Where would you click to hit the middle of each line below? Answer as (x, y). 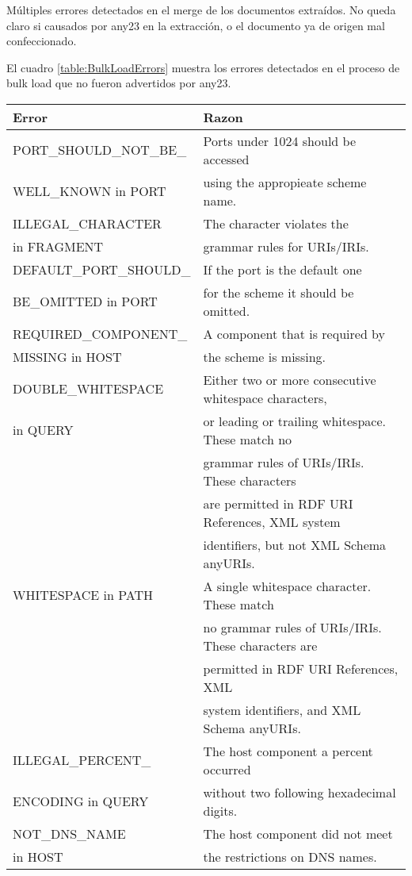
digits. (220, 810)
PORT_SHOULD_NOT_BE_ (100, 150)
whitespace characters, (265, 398)
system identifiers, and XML (282, 709)
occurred (227, 769)
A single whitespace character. (287, 586)
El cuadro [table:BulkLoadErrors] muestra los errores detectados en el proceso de (203, 67)
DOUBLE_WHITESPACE (88, 389)
